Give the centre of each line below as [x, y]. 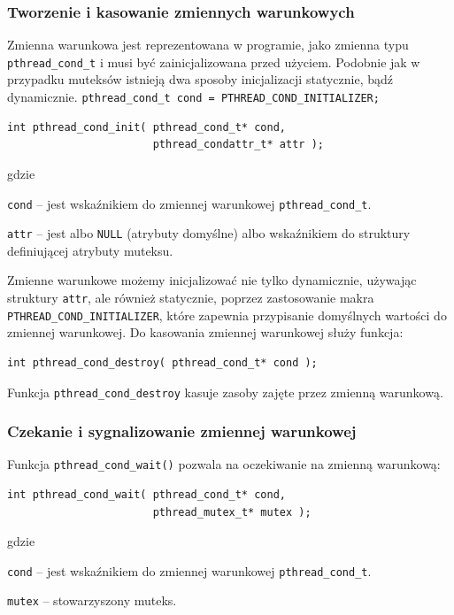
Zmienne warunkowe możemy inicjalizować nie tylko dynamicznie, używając [212, 280]
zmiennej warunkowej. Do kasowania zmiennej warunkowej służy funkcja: [205, 332]
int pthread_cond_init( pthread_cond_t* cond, [146, 127]
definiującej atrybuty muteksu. [90, 250]
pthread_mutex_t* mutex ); [232, 512]
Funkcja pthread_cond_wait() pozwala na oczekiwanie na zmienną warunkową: [224, 464]
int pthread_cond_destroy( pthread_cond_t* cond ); [162, 362]
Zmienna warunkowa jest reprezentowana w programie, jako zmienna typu [208, 45]
